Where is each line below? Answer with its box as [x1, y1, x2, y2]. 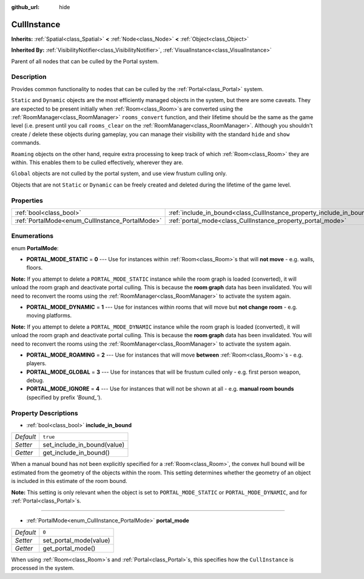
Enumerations [11, 231, 54, 240]
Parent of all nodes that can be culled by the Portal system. [11, 58, 159, 65]
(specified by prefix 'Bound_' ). [26, 394, 103, 401]
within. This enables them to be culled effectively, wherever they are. [11, 159, 184, 166]
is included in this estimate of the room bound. [11, 478, 127, 485]
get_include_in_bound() [42, 448, 110, 457]
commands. [11, 139, 41, 146]
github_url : [11, 4, 39, 10]
